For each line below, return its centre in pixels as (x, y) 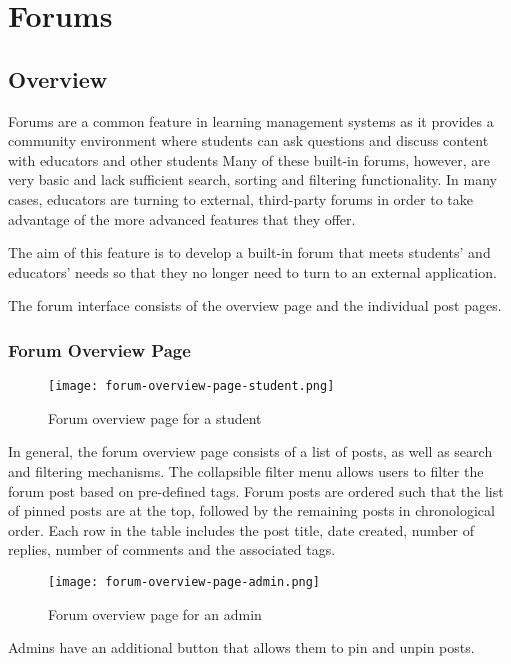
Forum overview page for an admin (155, 613)
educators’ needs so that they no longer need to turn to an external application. (252, 271)
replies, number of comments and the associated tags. (172, 549)
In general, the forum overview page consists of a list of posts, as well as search (250, 451)
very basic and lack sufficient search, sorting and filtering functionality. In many (252, 179)
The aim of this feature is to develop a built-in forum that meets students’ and (249, 252)
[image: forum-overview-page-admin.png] (184, 581)
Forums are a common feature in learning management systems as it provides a (251, 120)
